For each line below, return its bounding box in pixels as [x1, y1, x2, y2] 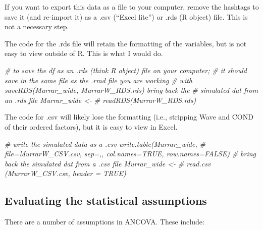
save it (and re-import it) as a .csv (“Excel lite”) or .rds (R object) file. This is [5, 11, 248, 22]
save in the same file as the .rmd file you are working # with [5, 75, 193, 85]
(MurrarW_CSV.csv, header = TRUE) [5, 168, 126, 179]
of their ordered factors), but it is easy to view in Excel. [5, 121, 178, 132]
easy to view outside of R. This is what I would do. [5, 48, 163, 59]
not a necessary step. [5, 21, 69, 32]
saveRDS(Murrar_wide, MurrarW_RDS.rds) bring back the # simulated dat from [5, 85, 258, 95]
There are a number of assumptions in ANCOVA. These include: [5, 216, 204, 227]
